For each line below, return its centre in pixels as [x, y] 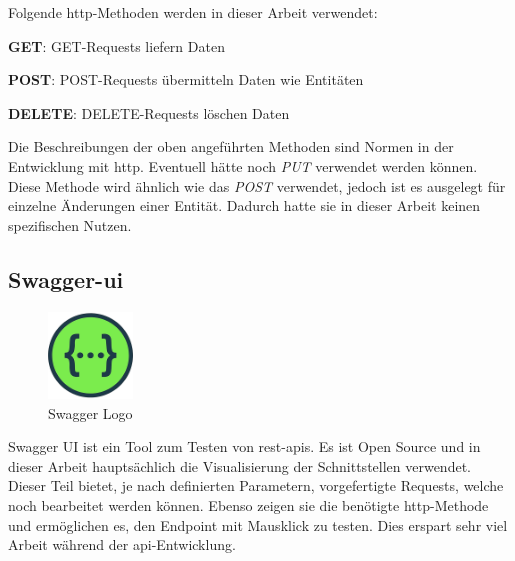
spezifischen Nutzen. [70, 224]
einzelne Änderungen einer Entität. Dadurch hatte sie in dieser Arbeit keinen [244, 205]
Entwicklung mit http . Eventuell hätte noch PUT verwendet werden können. [243, 165]
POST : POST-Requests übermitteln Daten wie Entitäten [186, 79]
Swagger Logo [90, 412]
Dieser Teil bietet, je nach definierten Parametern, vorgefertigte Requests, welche [256, 485]
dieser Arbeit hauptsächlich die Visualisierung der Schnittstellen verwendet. [239, 465]
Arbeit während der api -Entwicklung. [122, 544]
